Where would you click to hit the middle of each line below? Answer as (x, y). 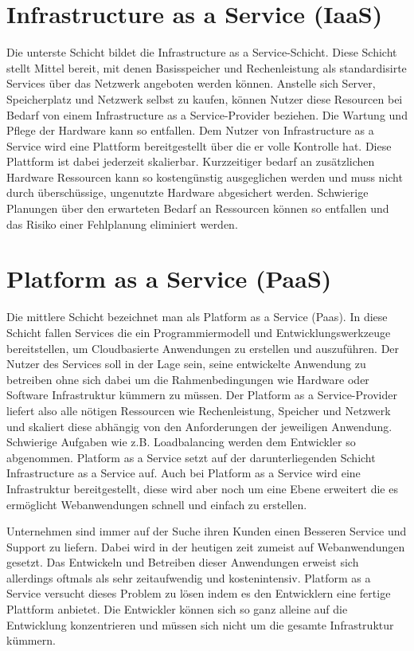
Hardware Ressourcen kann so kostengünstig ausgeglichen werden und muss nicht (205, 176)
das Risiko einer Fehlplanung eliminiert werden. (122, 224)
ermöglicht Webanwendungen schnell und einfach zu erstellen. (157, 504)
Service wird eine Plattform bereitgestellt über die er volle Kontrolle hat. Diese (199, 145)
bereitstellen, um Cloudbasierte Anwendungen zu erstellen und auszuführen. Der (203, 348)
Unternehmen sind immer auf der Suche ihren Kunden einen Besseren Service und (207, 531)
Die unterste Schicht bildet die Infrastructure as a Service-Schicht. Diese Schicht (202, 52)
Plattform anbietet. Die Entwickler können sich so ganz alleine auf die (177, 609)
